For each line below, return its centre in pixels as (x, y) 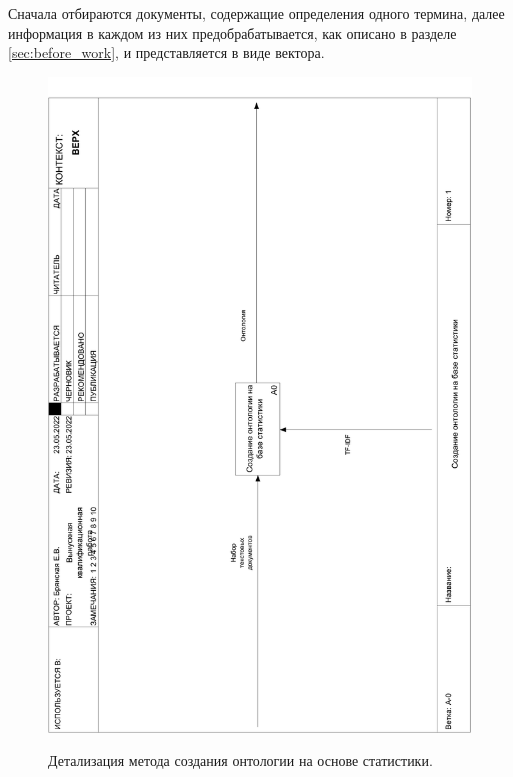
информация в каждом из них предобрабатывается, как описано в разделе (232, 32)
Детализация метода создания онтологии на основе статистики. (240, 760)
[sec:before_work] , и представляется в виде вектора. (166, 52)
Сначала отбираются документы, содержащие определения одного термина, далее (256, 13)
